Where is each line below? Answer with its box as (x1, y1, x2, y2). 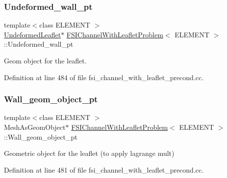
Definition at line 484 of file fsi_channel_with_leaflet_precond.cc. (4, 72, 204, 82)
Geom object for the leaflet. (4, 56, 87, 65)
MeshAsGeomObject (4, 122, 66, 132)
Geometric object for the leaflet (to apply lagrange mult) (4, 148, 175, 158)
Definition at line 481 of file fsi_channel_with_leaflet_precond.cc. (4, 164, 204, 175)
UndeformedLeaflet (4, 29, 61, 39)
